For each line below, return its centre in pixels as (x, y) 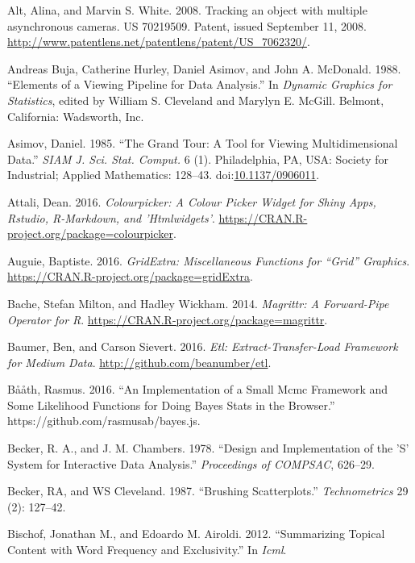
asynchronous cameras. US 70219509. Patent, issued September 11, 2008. (187, 25)
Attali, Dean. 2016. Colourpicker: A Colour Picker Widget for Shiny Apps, (192, 201)
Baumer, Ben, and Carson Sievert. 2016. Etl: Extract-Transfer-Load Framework (203, 346)
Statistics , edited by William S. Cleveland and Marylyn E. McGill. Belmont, (196, 100)
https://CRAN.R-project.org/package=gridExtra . (130, 276)
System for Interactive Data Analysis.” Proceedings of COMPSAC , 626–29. (191, 463)
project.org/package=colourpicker (90, 234)
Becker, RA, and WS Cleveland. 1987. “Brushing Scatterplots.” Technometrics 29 (208, 491)
